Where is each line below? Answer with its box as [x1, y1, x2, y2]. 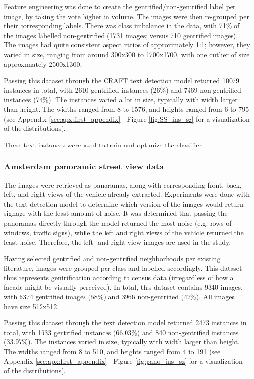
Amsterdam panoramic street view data [4, 160, 164, 172]
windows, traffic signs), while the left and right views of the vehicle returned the [4, 227, 244, 237]
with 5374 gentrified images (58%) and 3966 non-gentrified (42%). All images [4, 292, 234, 302]
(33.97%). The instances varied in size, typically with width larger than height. [4, 337, 240, 347]
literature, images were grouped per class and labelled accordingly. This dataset [4, 263, 242, 273]
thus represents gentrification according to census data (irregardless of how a [4, 272, 233, 282]
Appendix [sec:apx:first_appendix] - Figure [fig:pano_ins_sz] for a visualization [4, 356, 243, 366]
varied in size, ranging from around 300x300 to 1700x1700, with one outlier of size [4, 49, 250, 59]
